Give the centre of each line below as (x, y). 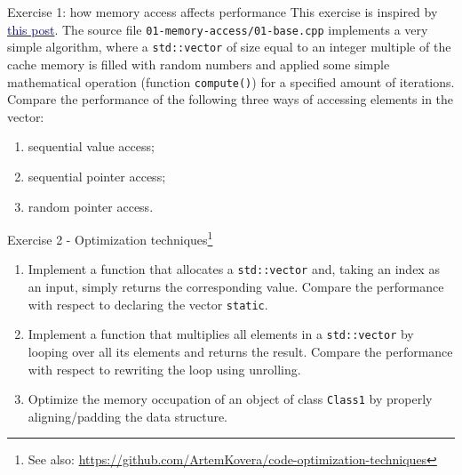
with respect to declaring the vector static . (148, 304)
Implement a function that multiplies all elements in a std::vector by (221, 334)
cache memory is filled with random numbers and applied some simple (199, 64)
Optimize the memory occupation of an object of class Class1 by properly (230, 399)
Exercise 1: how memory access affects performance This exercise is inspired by (223, 12)
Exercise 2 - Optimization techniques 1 (110, 238)
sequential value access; (91, 146)
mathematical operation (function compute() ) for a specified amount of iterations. (231, 81)
